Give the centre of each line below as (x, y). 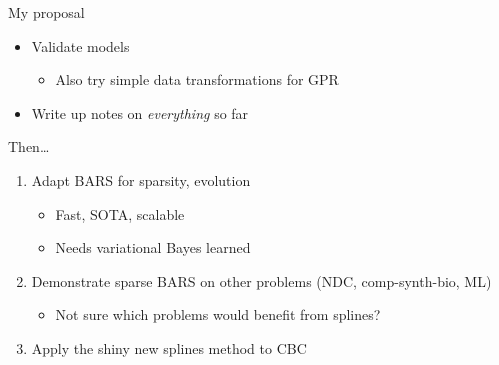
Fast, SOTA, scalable (120, 213)
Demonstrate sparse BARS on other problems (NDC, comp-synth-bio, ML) (261, 280)
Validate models (80, 45)
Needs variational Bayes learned (153, 247)
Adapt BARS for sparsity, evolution (141, 179)
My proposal (46, 12)
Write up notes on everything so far (140, 112)
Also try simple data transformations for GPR (197, 79)
